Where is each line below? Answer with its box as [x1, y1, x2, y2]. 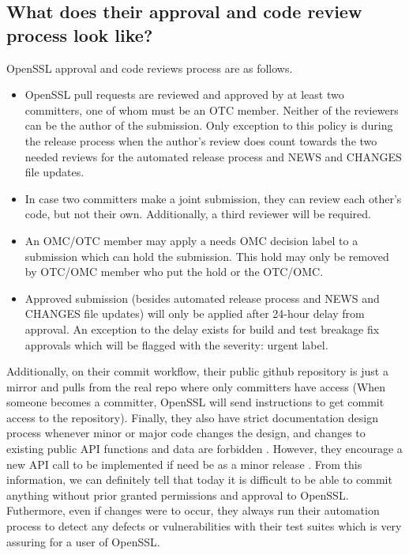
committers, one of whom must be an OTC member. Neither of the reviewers [24, 101, 399, 118]
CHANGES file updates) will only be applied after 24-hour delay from [24, 305, 365, 322]
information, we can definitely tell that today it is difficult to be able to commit [6, 471, 392, 488]
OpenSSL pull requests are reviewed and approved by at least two [24, 86, 344, 103]
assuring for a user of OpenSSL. [6, 533, 160, 549]
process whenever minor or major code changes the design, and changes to [6, 425, 366, 441]
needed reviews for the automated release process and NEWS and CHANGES [24, 148, 402, 164]
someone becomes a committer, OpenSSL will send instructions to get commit [6, 394, 385, 410]
